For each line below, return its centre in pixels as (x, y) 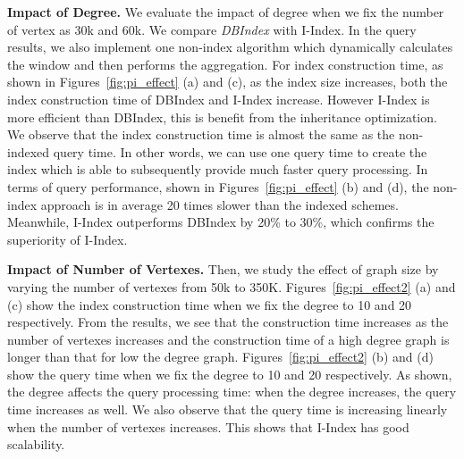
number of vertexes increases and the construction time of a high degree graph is (228, 339)
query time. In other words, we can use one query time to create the (240, 151)
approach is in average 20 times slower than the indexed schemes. (219, 204)
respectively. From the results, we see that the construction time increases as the (228, 322)
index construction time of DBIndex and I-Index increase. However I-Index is (219, 99)
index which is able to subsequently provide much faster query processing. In (218, 169)
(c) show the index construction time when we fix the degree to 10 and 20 (210, 304)
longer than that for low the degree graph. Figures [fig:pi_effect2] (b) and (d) (220, 357)
